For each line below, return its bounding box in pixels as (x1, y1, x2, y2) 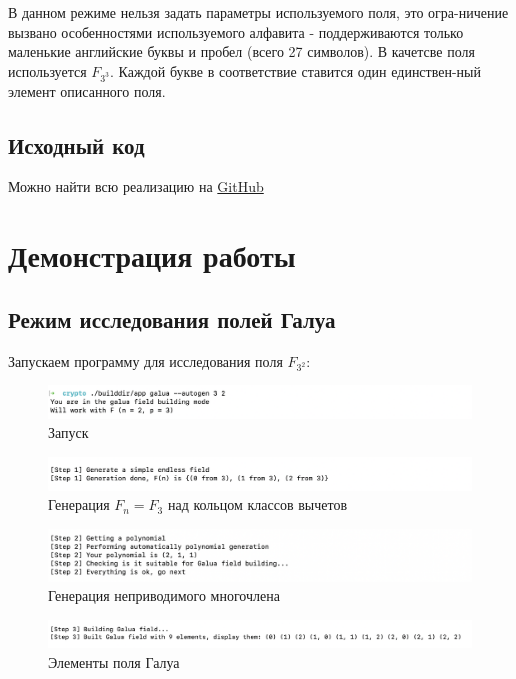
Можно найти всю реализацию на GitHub (8, 176, 264, 197)
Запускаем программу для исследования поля (8, 350, 283, 371)
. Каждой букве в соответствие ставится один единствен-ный (110, 60, 481, 81)
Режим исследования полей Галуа (8, 303, 336, 334)
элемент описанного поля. (8, 80, 166, 101)
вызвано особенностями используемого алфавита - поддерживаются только (8, 21, 464, 42)
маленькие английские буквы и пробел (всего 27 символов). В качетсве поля (8, 41, 475, 62)
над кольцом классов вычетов (167, 494, 347, 515)
